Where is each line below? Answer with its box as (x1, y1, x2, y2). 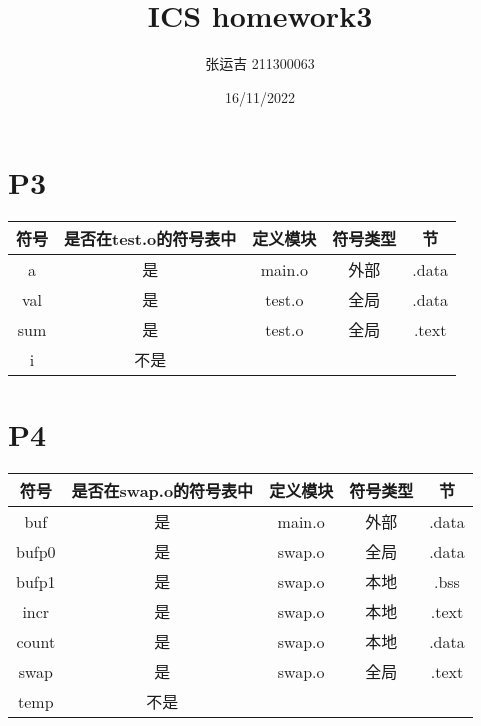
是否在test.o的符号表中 (64, 227, 237, 251)
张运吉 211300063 (205, 53, 315, 74)
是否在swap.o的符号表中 (71, 479, 254, 503)
